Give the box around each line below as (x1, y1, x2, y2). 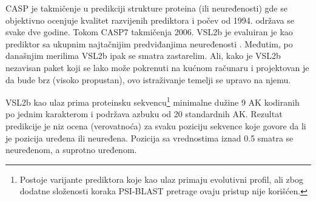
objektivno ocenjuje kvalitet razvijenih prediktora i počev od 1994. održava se (5, 13, 294, 26)
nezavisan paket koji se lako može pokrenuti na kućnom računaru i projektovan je (5, 61, 309, 73)
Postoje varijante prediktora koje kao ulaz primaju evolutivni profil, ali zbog (19, 172, 304, 185)
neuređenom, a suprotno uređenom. (5, 143, 137, 156)
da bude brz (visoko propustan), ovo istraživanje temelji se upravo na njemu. (5, 73, 291, 86)
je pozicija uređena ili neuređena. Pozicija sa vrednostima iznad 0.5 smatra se (5, 131, 294, 144)
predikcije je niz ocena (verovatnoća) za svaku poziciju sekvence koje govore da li (5, 120, 306, 132)
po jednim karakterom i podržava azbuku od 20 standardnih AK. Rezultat (5, 107, 283, 120)
